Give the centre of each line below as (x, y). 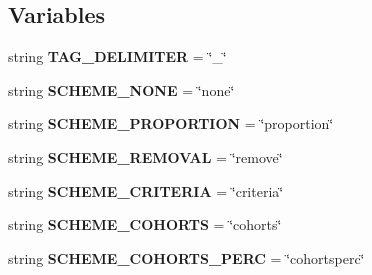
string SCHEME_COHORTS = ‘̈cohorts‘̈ (145, 224)
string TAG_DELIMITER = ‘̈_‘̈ (117, 56)
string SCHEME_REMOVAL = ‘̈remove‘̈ (145, 156)
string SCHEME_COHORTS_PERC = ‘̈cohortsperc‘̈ (186, 257)
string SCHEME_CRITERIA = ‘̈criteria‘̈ (146, 190)
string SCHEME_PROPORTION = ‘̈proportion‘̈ (171, 123)
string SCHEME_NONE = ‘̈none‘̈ (121, 89)
